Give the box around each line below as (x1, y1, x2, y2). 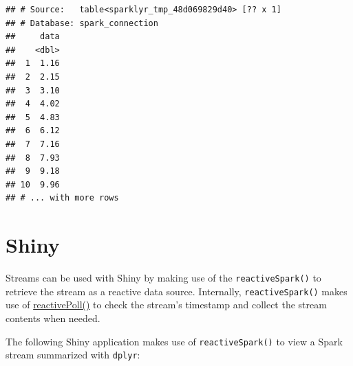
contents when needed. (6, 310, 100, 325)
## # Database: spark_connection (6, 18, 158, 28)
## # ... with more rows (6, 193, 119, 203)
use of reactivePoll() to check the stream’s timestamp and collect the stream (6, 297, 327, 312)
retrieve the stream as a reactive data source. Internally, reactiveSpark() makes (6, 284, 347, 298)
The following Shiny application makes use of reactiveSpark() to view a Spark (6, 334, 343, 348)
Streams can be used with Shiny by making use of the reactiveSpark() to (6, 271, 321, 285)
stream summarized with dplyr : (6, 347, 140, 362)
